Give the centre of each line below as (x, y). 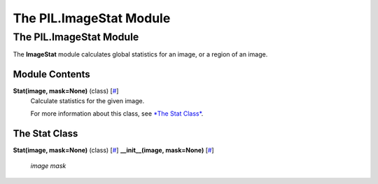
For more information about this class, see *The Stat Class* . (117, 114)
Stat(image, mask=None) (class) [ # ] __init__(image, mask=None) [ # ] (113, 150)
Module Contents (51, 74)
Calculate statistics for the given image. (87, 100)
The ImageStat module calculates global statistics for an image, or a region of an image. (140, 54)
